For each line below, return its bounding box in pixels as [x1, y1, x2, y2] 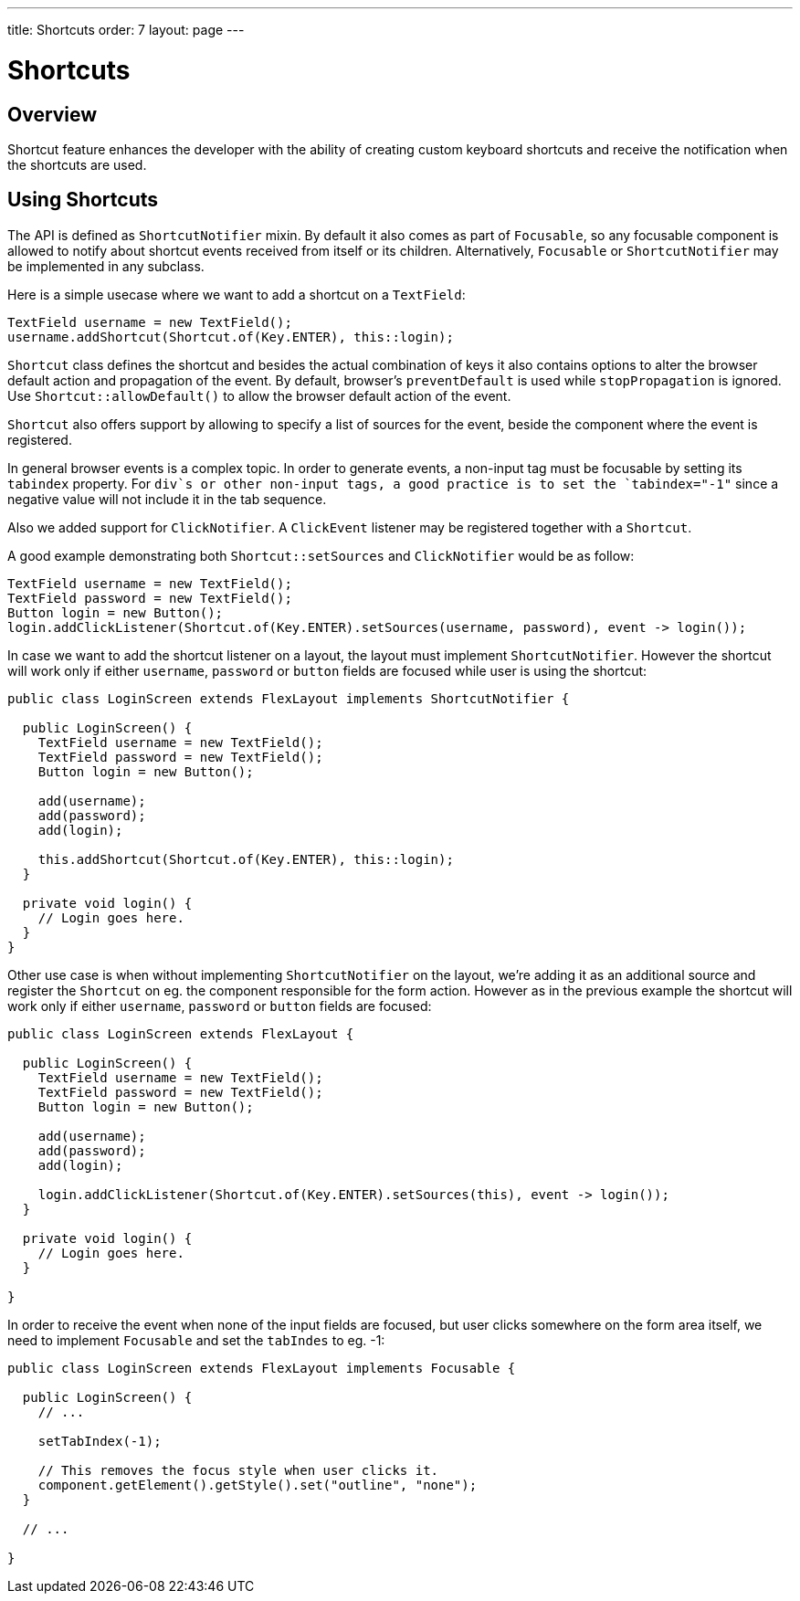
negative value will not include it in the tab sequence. [7, 490, 327, 507]
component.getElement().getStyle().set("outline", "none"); [37, 1477, 478, 1492]
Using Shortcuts [7, 188, 159, 212]
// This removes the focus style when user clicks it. [37, 1462, 439, 1478]
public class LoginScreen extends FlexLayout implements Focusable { [7, 1360, 516, 1375]
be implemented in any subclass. [7, 258, 205, 274]
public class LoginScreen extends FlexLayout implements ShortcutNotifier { [7, 690, 570, 706]
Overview [7, 102, 98, 126]
